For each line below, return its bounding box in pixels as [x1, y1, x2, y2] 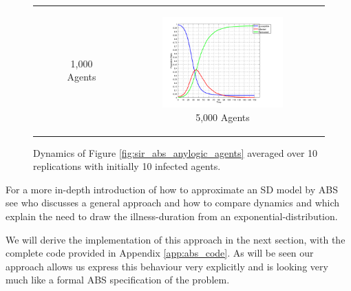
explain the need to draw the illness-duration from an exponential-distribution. [6, 209, 338, 224]
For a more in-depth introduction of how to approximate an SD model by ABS [6, 182, 338, 196]
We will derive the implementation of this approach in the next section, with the [6, 232, 345, 246]
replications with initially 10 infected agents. [33, 159, 221, 173]
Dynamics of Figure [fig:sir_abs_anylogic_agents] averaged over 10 [33, 145, 318, 160]
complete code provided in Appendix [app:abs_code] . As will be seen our [6, 246, 314, 260]
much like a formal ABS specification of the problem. [6, 272, 230, 287]
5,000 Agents [195, 109, 250, 124]
